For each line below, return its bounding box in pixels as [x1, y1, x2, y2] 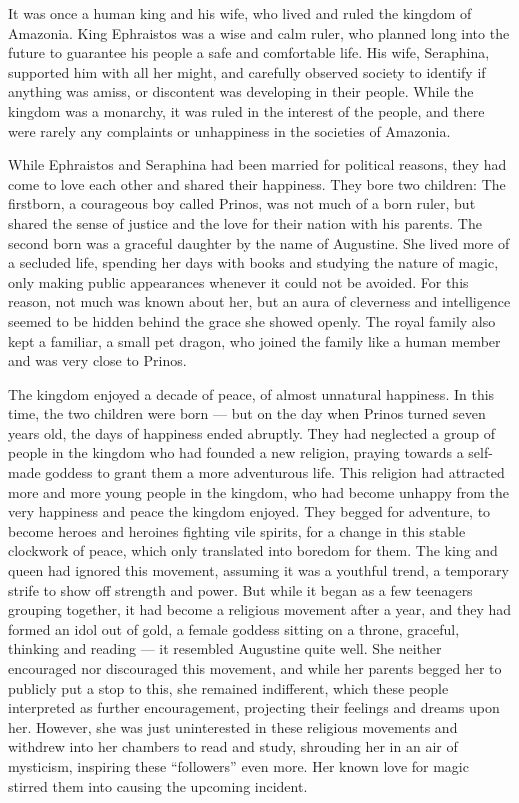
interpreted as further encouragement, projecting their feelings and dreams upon [8, 697, 500, 718]
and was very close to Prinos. [8, 350, 187, 371]
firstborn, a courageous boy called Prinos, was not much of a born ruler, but [8, 193, 476, 214]
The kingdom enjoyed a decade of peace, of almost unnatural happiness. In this [8, 383, 495, 404]
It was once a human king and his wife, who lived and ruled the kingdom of [8, 3, 472, 23]
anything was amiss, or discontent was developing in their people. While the [8, 81, 474, 102]
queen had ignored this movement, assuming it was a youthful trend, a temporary [8, 560, 509, 581]
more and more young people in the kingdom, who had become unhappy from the [8, 481, 510, 502]
